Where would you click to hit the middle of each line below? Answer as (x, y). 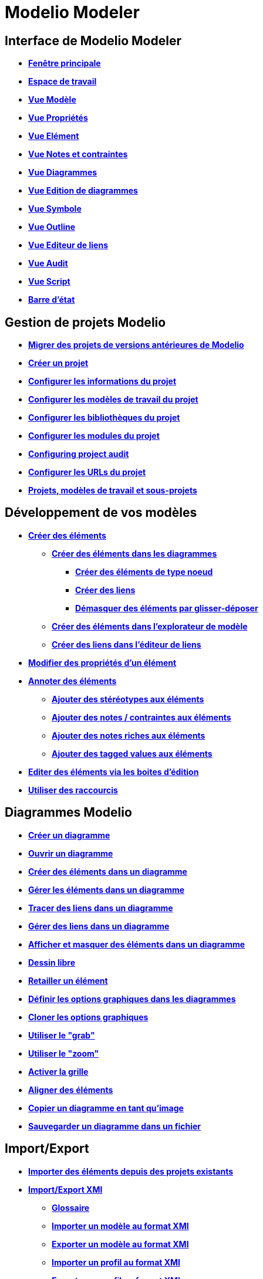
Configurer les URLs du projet (87, 472)
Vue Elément (54, 136)
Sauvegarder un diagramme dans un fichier (115, 1126)
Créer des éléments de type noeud (144, 571)
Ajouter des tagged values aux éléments (132, 753)
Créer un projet (58, 363)
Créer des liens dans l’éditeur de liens (127, 644)
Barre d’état (52, 300)
